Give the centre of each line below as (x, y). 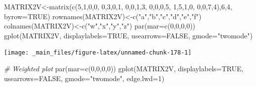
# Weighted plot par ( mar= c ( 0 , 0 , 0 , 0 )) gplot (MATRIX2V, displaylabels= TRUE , (124, 69)
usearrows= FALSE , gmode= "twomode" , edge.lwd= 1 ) (84, 78)
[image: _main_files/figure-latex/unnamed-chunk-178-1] (98, 53)
